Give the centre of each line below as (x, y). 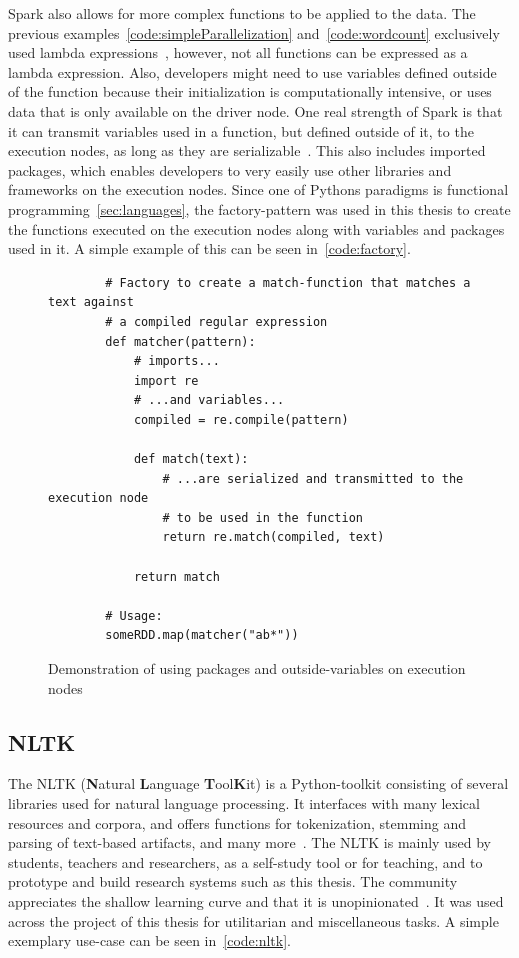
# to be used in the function (262, 517)
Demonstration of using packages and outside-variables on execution (257, 668)
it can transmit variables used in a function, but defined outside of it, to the (241, 130)
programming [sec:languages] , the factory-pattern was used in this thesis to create (259, 208)
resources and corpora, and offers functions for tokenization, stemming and (237, 822)
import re (166, 380)
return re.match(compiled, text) (273, 537)
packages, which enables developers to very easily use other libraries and (230, 169)
